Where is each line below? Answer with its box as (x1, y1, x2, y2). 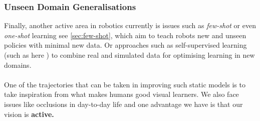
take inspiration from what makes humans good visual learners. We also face (4, 89, 239, 99)
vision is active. (4, 108, 54, 119)
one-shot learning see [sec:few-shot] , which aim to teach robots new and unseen (4, 30, 246, 40)
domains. (4, 59, 32, 70)
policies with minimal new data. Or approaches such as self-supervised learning (4, 40, 247, 50)
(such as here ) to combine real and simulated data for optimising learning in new (4, 50, 255, 60)
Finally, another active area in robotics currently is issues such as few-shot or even (4, 20, 256, 31)
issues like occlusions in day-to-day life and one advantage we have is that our (4, 98, 243, 109)
